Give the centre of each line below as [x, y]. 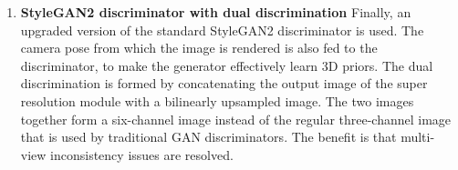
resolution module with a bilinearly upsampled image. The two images [217, 100]
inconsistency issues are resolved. [142, 154]
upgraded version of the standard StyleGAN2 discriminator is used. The [222, 30]
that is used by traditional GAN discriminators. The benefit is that [208, 137]
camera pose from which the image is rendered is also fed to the [199, 48]
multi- [418, 137]
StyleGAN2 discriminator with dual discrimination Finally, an [216, 12]
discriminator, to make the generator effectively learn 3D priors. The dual [227, 65]
